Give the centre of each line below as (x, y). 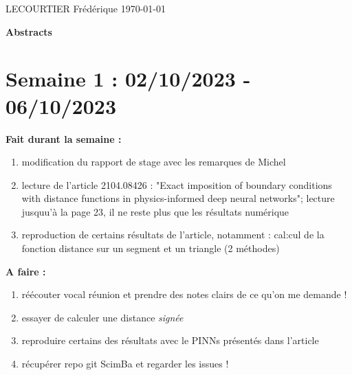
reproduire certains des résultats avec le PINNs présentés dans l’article (170, 340)
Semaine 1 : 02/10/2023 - (128, 79)
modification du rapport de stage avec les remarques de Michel (154, 162)
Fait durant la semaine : (64, 138)
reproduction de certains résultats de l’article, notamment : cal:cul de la (173, 235)
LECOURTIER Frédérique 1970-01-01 (86, 8)
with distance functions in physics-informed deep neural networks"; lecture (178, 198)
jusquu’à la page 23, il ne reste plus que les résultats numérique (155, 211)
